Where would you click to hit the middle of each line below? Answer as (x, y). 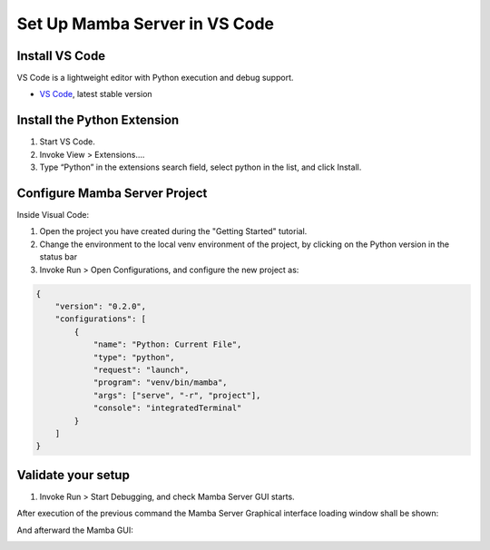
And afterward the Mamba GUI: (75, 530)
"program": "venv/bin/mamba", (160, 383)
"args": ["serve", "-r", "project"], (177, 395)
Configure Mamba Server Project (112, 193)
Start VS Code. (67, 142)
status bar (58, 257)
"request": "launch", (141, 369)
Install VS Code (61, 56)
